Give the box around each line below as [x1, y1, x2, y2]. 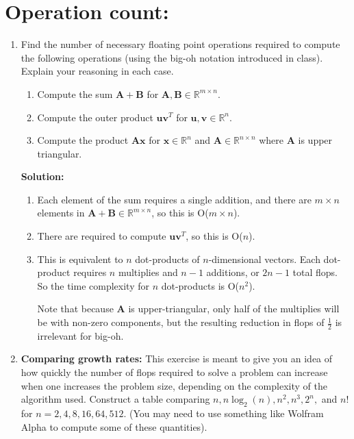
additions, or [206, 265, 260, 279]
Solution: [21, 169, 64, 184]
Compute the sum [37, 86, 113, 101]
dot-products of [135, 251, 200, 266]
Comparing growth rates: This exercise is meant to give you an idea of [21, 351, 333, 366]
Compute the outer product [37, 110, 153, 124]
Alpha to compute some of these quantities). [21, 419, 207, 434]
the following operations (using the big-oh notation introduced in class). [21, 50, 323, 64]
